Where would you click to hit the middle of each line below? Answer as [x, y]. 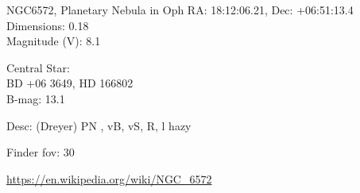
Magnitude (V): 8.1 [54, 41]
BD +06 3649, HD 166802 [70, 83]
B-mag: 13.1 [36, 98]
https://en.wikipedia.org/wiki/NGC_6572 [109, 178]
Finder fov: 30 [41, 152]
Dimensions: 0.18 [48, 25]
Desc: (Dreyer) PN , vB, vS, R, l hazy [99, 125]
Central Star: [38, 67]
